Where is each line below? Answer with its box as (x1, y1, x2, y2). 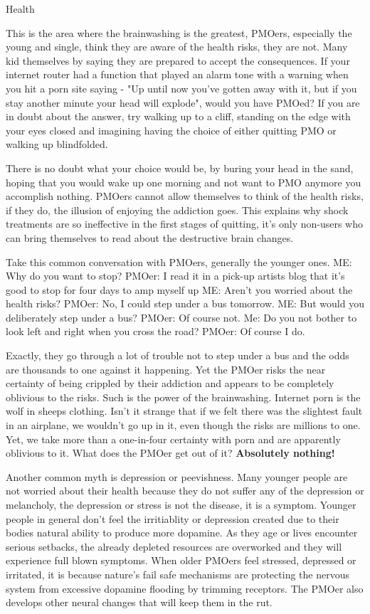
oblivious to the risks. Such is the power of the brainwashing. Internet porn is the (6, 389, 361, 404)
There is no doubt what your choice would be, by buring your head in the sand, (6, 160, 354, 175)
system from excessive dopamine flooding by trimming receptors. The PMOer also (6, 581, 364, 596)
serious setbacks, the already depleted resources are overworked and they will (6, 539, 342, 554)
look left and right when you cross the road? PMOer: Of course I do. (6, 324, 305, 339)
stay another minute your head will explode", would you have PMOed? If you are (6, 95, 360, 110)
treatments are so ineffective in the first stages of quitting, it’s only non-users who (6, 216, 364, 231)
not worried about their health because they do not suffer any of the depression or (6, 483, 364, 498)
